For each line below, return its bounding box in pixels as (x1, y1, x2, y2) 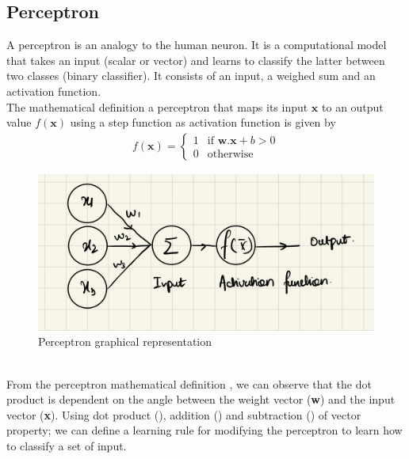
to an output (322, 98, 384, 115)
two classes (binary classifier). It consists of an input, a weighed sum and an (6, 67, 376, 84)
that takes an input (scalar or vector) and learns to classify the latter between (6, 51, 385, 68)
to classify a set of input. (6, 437, 127, 453)
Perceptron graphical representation (38, 333, 212, 350)
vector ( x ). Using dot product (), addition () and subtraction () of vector (6, 406, 361, 423)
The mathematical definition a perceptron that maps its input (6, 98, 308, 115)
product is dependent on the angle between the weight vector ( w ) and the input (6, 391, 396, 408)
